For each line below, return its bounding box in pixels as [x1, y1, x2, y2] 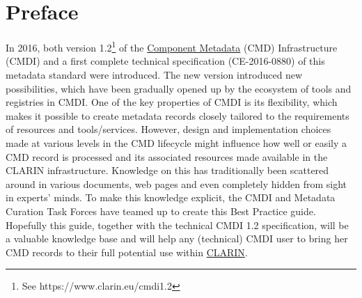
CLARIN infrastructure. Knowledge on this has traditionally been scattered [6, 163, 329, 178]
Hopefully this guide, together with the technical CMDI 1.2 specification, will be [6, 217, 349, 232]
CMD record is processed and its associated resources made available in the [6, 149, 328, 164]
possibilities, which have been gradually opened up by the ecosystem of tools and [6, 81, 352, 95]
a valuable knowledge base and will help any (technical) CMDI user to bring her [6, 231, 348, 246]
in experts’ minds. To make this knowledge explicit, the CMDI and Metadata [6, 190, 336, 205]
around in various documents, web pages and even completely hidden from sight [6, 176, 347, 191]
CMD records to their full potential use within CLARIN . [6, 244, 248, 259]
